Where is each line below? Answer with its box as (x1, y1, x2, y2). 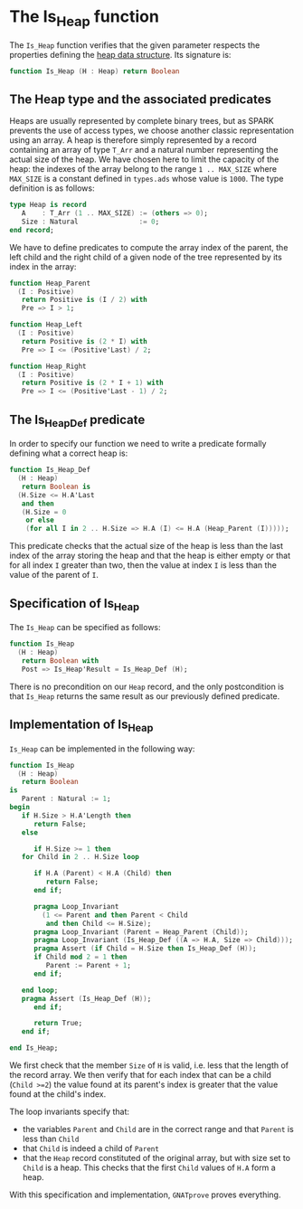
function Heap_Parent (9, 279, 91, 288)
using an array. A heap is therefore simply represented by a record (9, 135, 258, 146)
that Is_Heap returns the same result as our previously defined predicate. (9, 690, 280, 702)
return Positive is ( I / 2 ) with (21, 296, 147, 305)
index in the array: (9, 260, 77, 272)
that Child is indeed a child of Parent (22, 1143, 160, 1154)
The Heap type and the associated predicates (9, 91, 271, 107)
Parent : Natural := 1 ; (21, 794, 111, 804)
